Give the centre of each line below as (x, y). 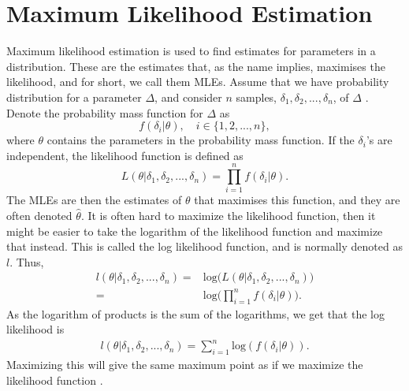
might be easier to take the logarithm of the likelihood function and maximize (195, 231)
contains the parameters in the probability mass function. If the (201, 140)
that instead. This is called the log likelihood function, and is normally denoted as (204, 246)
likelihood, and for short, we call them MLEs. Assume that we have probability (198, 82)
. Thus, (27, 261)
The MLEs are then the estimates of (94, 200)
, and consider (188, 97)
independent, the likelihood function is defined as (125, 155)
